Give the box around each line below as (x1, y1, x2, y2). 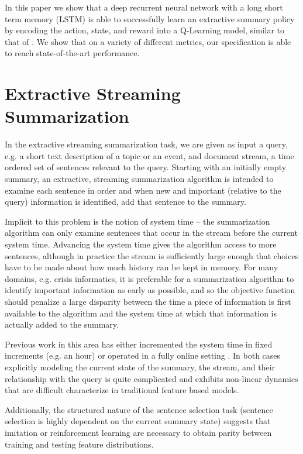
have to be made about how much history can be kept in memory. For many (5, 261, 278, 273)
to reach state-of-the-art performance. (5, 47, 140, 59)
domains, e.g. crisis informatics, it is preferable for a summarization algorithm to (5, 272, 294, 284)
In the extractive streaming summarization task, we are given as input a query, (5, 138, 288, 150)
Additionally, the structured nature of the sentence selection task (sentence (5, 403, 273, 415)
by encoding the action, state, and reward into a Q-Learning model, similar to (5, 24, 285, 36)
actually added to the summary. (5, 318, 119, 331)
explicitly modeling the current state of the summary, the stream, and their (5, 360, 276, 373)
